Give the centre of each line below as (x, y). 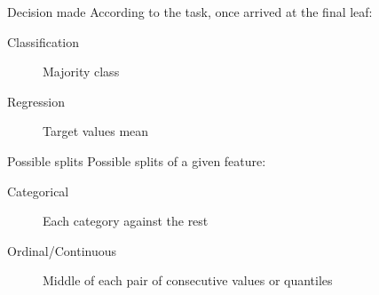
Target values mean (96, 131)
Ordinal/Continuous (62, 250)
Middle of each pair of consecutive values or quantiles (188, 280)
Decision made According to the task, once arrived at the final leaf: (190, 12)
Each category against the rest (126, 221)
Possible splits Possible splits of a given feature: (137, 160)
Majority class (81, 72)
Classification (43, 41)
